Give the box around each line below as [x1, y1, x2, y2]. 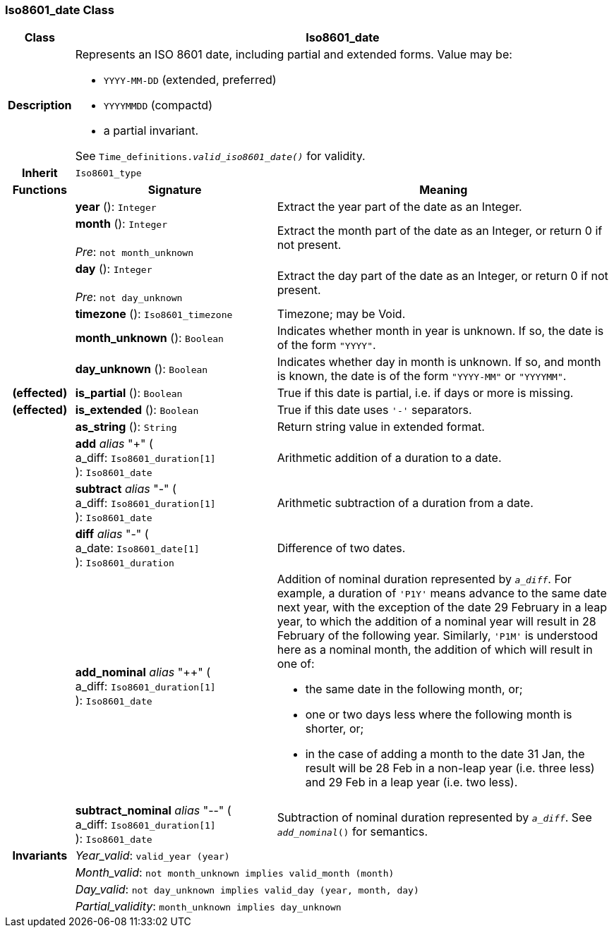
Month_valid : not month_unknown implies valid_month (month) [75, 865, 395, 880]
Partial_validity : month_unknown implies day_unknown [75, 899, 342, 914]
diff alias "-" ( [75, 527, 149, 542]
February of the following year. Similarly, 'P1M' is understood [277, 628, 598, 643]
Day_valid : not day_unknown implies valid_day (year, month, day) [75, 882, 419, 897]
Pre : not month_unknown [75, 245, 194, 260]
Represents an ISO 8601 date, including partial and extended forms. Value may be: [75, 47, 512, 62]
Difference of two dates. [277, 541, 406, 556]
